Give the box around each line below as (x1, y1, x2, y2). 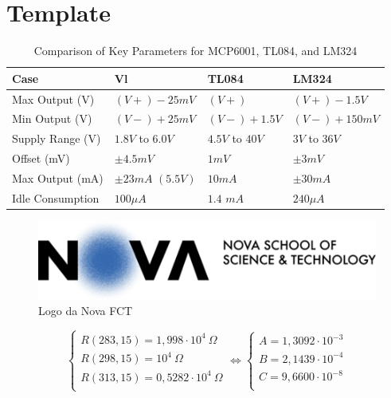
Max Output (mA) (12, 169, 104, 186)
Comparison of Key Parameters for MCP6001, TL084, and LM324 (33, 42, 358, 59)
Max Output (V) (12, 90, 95, 107)
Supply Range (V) (12, 130, 101, 147)
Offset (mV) (12, 150, 70, 167)
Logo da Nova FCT (38, 302, 133, 319)
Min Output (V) (12, 110, 92, 127)
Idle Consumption (12, 189, 100, 206)
